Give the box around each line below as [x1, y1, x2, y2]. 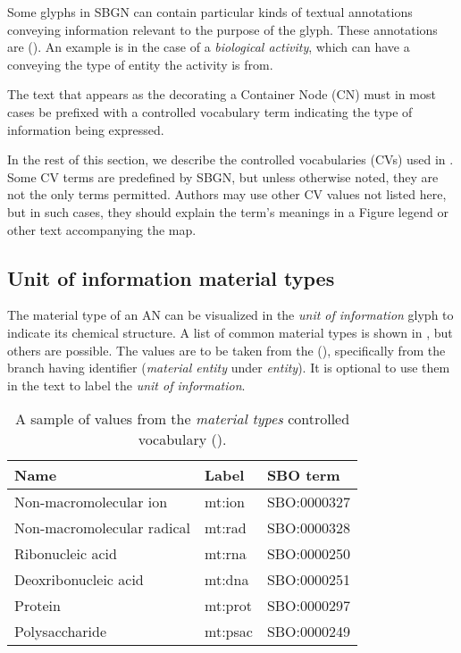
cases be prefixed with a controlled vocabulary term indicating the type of [7, 102, 413, 121]
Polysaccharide [14, 621, 107, 642]
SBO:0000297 [266, 595, 351, 616]
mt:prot [205, 595, 252, 616]
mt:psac [205, 621, 253, 642]
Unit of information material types [7, 264, 335, 291]
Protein [14, 595, 61, 616]
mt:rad [205, 517, 247, 539]
